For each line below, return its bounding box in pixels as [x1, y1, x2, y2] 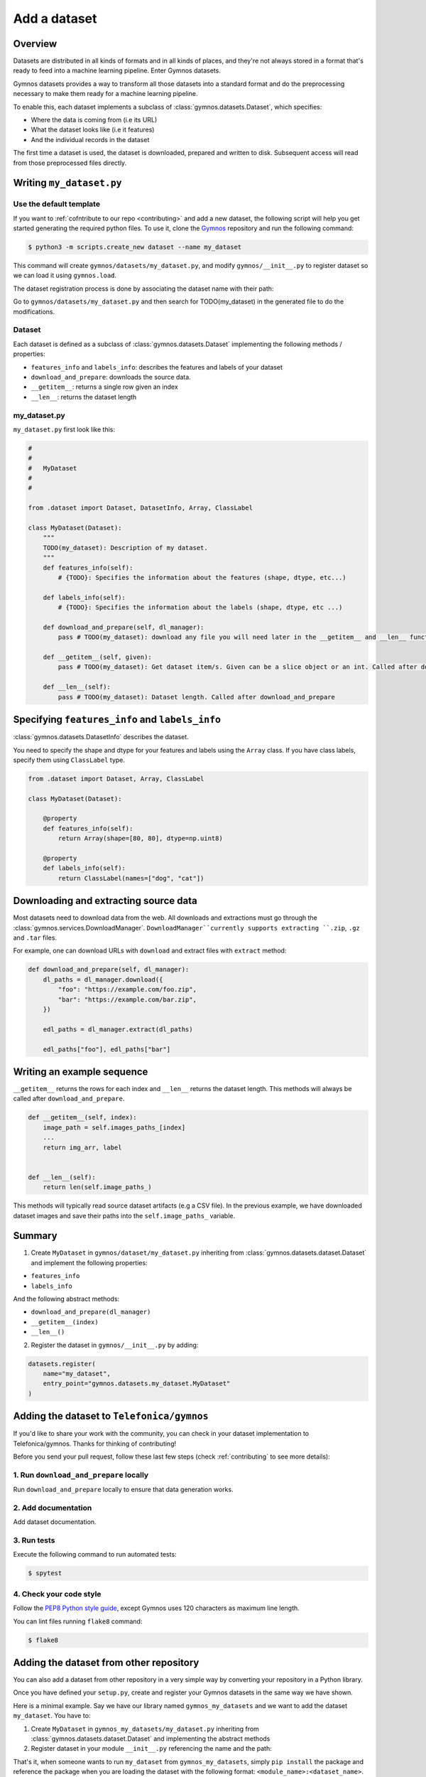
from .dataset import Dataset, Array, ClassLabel [28, 775, 204, 783]
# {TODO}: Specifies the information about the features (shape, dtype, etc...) [58, 573, 347, 581]
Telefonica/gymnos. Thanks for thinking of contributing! [13, 1439, 177, 1448]
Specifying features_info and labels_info [13, 714, 222, 726]
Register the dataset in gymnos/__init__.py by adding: [31, 1341, 199, 1349]
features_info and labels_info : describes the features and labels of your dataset [31, 363, 283, 371]
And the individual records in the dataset [31, 135, 150, 144]
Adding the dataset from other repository [13, 1656, 200, 1668]
